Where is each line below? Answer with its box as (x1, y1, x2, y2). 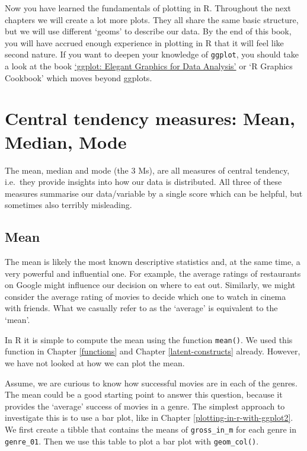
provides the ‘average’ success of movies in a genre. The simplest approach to (5, 399, 285, 412)
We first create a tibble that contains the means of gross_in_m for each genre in (5, 423, 296, 435)
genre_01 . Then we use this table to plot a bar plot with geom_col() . (5, 434, 259, 447)
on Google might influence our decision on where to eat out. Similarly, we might (5, 279, 296, 291)
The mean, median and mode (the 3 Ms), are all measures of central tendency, (5, 164, 290, 176)
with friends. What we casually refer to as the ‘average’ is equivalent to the (5, 302, 278, 314)
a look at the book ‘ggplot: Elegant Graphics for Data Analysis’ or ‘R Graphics (5, 60, 293, 72)
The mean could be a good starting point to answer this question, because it (5, 388, 283, 401)
